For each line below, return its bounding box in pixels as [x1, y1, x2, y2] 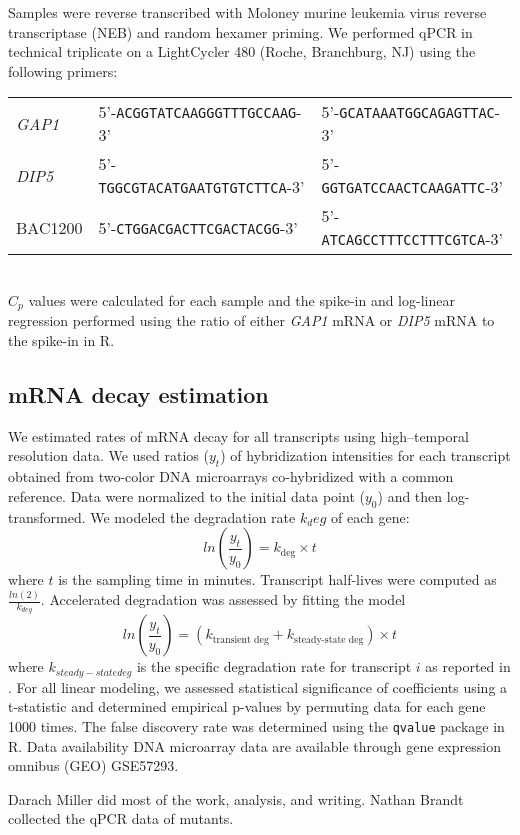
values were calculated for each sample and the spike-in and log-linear [28, 289, 455, 310]
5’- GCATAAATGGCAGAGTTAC [321, 100, 495, 124]
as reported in [425, 656, 511, 677]
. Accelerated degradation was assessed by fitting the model [40, 589, 406, 610]
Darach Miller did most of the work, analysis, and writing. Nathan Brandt [8, 788, 464, 809]
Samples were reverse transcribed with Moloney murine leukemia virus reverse [8, 2, 487, 22]
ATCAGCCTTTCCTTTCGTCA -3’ [321, 227, 503, 251]
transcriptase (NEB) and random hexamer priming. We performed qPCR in [8, 21, 473, 42]
